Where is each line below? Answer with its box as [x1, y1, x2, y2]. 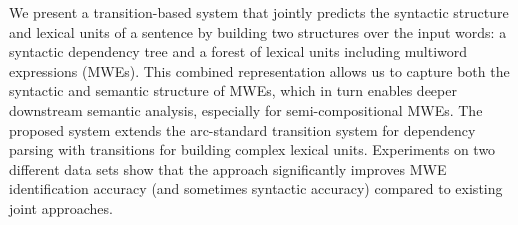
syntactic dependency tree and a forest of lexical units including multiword [9, 41, 468, 62]
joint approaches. [9, 197, 113, 218]
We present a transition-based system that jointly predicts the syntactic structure [9, 2, 509, 22]
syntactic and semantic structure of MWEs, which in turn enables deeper [9, 80, 457, 101]
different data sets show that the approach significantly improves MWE [9, 158, 447, 179]
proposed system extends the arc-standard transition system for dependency [9, 119, 476, 140]
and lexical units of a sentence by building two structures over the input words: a [9, 21, 507, 42]
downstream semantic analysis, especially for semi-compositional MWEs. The [9, 99, 483, 120]
